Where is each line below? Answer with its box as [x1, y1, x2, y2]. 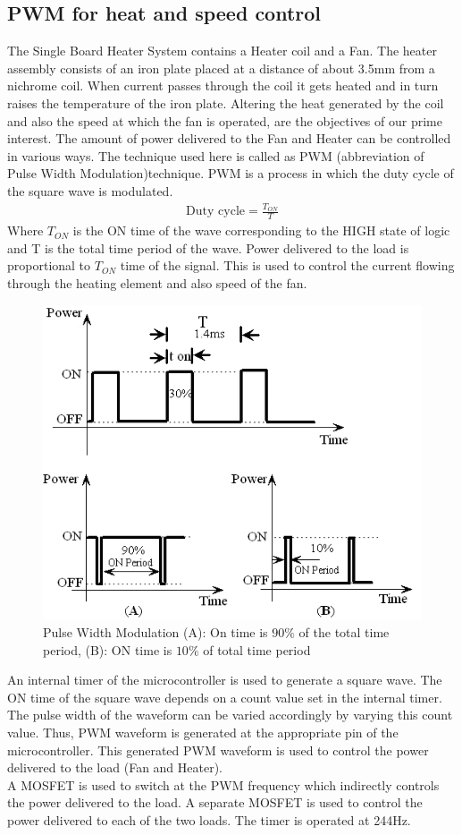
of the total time [298, 623, 390, 642]
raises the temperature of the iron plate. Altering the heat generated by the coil [7, 93, 444, 112]
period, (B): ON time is [43, 640, 172, 659]
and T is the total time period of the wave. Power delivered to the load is [7, 238, 409, 257]
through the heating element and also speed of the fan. [7, 273, 307, 292]
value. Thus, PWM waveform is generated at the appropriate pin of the [7, 723, 399, 742]
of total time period [203, 640, 311, 659]
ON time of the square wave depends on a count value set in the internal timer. [7, 687, 442, 706]
